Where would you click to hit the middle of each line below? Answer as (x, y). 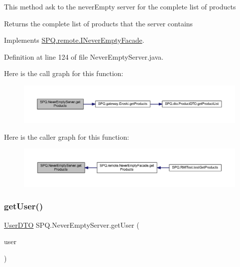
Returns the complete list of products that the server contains (99, 23)
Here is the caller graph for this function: (67, 136)
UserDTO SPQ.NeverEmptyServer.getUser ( (72, 224)
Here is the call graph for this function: (64, 73)
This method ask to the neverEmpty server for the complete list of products (120, 6)
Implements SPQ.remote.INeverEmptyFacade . (74, 40)
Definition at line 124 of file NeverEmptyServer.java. (84, 56)
